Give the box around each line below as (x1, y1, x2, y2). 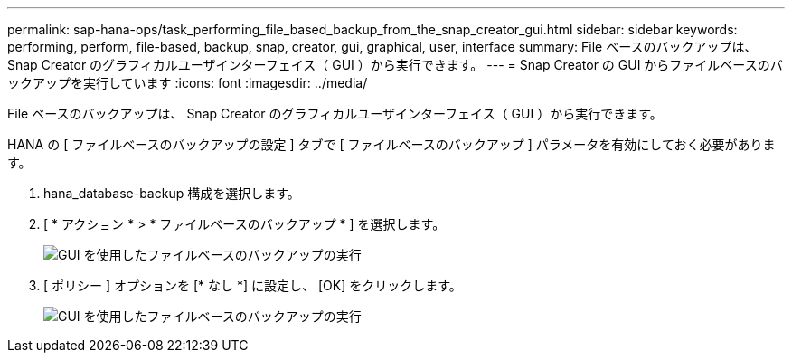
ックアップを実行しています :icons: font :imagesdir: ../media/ (7, 75, 368, 90)
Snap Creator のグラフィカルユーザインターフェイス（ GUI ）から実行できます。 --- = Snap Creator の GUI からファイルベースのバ (7, 57, 783, 72)
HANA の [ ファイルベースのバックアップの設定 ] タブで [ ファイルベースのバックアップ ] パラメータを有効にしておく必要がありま (7, 137, 776, 152)
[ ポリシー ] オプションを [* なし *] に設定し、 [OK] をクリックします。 (43, 278, 462, 293)
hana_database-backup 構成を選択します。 (43, 185, 300, 201)
